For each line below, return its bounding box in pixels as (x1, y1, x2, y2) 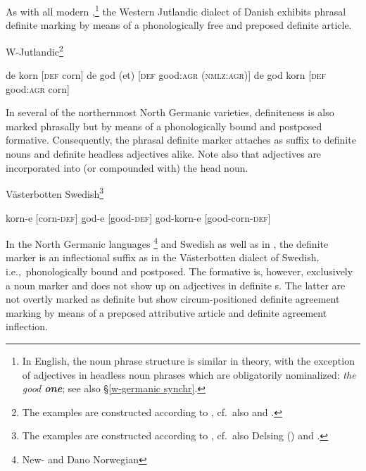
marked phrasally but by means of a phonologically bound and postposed (6, 118, 322, 133)
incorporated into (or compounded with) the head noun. (6, 160, 248, 175)
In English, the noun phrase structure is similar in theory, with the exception (22, 353, 355, 368)
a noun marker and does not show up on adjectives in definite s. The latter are (6, 277, 346, 292)
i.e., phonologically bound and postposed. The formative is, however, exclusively (6, 263, 353, 278)
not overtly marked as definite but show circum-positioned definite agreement (6, 291, 340, 306)
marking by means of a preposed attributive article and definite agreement (6, 305, 327, 320)
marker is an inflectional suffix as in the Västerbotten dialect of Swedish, (6, 250, 320, 265)
